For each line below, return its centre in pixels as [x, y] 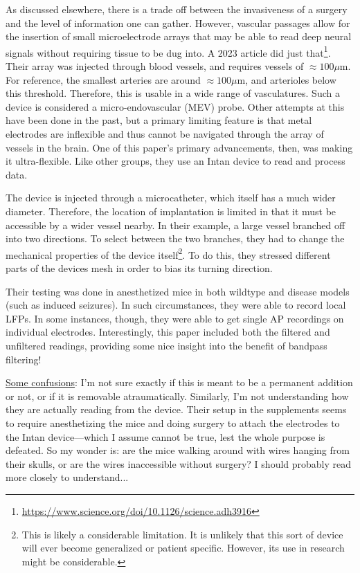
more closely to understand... [67, 477]
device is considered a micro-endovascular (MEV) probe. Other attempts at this [175, 106]
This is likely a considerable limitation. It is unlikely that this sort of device [182, 534]
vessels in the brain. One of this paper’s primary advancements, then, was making [179, 147]
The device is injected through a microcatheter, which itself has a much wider [171, 198]
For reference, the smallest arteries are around [103, 79]
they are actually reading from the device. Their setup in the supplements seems [176, 409]
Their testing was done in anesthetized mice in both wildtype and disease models [178, 291]
